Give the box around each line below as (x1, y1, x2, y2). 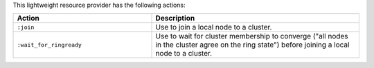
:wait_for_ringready (17, 41, 82, 48)
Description (155, 14, 195, 23)
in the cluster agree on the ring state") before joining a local (155, 40, 350, 49)
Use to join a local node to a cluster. (155, 23, 272, 32)
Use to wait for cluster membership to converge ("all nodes (155, 32, 349, 41)
